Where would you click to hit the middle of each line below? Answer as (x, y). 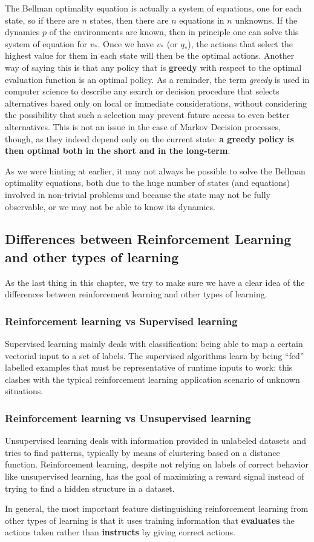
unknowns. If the (266, 20)
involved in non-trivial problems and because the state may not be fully (138, 194)
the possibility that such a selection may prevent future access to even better (147, 115)
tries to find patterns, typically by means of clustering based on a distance (142, 452)
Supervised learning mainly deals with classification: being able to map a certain (154, 344)
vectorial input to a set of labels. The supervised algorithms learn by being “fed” (155, 355)
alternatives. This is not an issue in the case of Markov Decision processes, (143, 126)
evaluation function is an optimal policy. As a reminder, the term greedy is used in (157, 79)
